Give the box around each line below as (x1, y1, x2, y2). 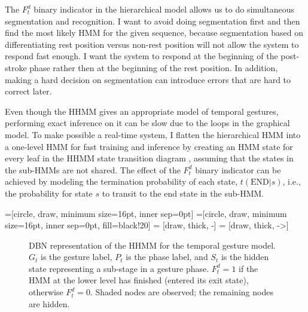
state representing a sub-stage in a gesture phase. (29, 262, 209, 274)
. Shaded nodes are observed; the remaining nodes (90, 286, 273, 298)
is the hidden (221, 250, 269, 263)
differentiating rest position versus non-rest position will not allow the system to (5, 38, 299, 50)
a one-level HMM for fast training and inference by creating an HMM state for (5, 140, 293, 152)
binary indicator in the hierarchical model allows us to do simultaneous (33, 3, 294, 15)
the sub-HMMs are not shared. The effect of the (5, 163, 181, 176)
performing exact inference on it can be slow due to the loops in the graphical (5, 117, 290, 129)
